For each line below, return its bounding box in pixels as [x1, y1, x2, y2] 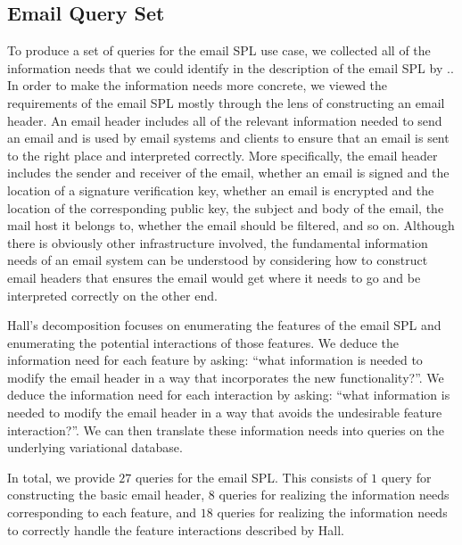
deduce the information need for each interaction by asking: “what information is [7, 385, 450, 404]
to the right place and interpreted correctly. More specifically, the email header [7, 145, 438, 164]
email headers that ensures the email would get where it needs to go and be [7, 268, 421, 286]
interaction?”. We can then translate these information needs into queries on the [7, 420, 445, 439]
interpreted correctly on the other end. [7, 285, 218, 304]
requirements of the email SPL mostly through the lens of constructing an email [7, 93, 445, 111]
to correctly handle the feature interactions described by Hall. [7, 520, 344, 539]
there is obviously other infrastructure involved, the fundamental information [7, 233, 428, 252]
